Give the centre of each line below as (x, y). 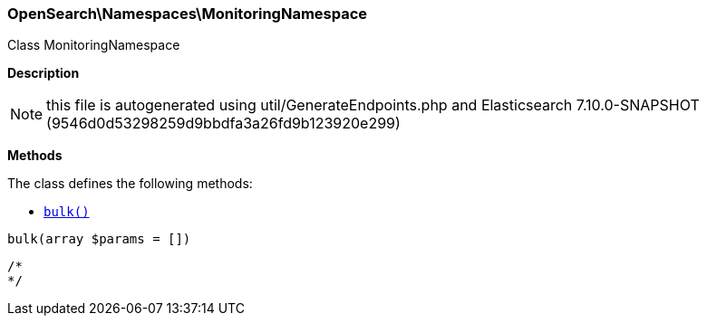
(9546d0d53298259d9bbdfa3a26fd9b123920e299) (223, 123)
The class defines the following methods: (130, 184)
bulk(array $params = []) (99, 239)
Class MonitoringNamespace (94, 45)
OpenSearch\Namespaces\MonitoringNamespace (188, 14)
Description (44, 73)
